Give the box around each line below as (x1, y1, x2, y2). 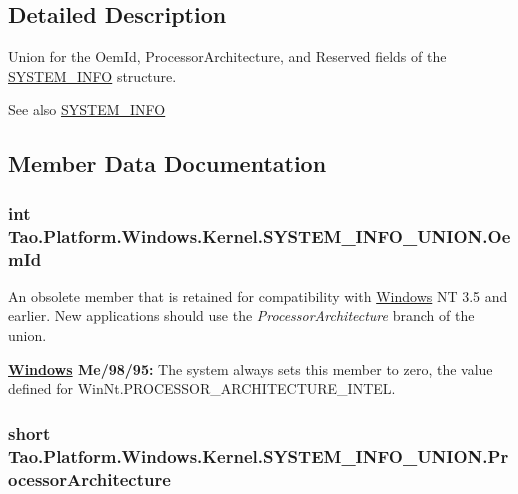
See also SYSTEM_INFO (8, 99, 166, 120)
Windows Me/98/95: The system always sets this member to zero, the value (8, 358, 493, 379)
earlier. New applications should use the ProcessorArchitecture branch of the (8, 305, 475, 326)
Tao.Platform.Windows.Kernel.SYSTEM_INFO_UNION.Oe (8, 223, 511, 248)
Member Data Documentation (8, 148, 327, 179)
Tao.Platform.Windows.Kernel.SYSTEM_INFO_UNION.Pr (8, 443, 509, 468)
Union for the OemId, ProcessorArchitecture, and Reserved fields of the (8, 46, 447, 67)
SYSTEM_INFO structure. (8, 65, 177, 86)
